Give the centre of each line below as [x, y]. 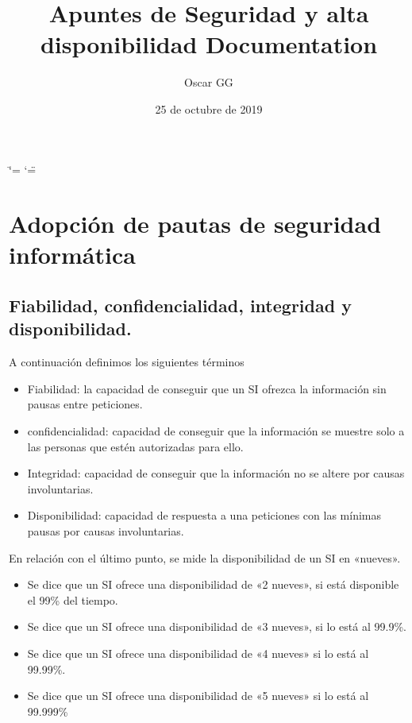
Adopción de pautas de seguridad [195, 224]
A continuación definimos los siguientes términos [127, 362]
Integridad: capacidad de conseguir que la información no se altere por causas [216, 473]
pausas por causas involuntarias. [106, 531]
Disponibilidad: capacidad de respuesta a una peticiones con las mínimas [204, 515]
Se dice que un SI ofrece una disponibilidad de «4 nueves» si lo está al [198, 653]
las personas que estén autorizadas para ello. [135, 446]
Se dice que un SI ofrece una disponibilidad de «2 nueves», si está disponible [213, 584]
